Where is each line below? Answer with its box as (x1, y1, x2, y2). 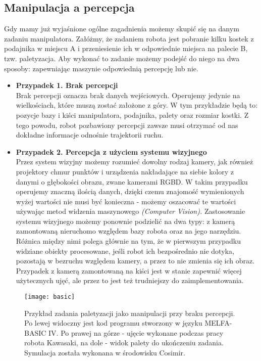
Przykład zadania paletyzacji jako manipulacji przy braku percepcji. (24, 307, 235, 318)
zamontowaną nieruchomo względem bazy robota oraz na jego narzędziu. (16, 225, 241, 236)
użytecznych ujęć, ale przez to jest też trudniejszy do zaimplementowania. (16, 275, 244, 286)
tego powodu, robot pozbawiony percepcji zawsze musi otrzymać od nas (16, 119, 238, 130)
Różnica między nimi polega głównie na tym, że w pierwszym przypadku (16, 236, 241, 246)
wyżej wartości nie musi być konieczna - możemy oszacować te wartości (16, 196, 236, 206)
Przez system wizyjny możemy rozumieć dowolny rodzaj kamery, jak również (16, 156, 253, 167)
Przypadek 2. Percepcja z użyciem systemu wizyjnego (16, 146, 207, 157)
